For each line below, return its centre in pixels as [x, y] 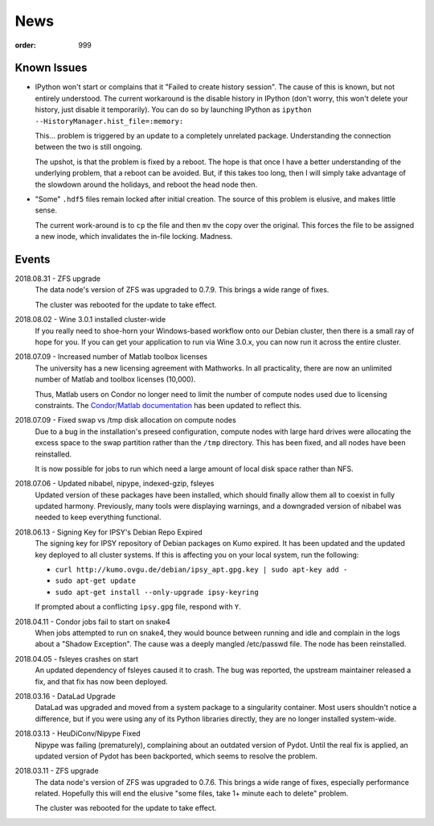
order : [25, 45]
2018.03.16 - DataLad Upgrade [65, 696]
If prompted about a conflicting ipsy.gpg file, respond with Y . [138, 607]
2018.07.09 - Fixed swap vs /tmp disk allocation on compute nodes [125, 420]
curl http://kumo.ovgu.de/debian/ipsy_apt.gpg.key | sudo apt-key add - [201, 570]
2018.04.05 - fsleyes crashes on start [77, 659]
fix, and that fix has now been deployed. [101, 681]
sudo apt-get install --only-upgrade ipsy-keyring [157, 592]
